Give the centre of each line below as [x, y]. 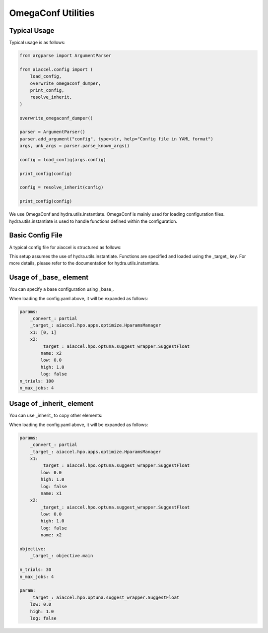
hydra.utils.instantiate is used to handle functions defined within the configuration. [93, 221]
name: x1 [51, 493]
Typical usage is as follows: [37, 43]
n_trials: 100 [37, 381]
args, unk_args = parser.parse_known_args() [75, 146]
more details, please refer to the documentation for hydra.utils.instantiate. [84, 263]
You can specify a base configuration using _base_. [62, 289]
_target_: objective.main [62, 556]
